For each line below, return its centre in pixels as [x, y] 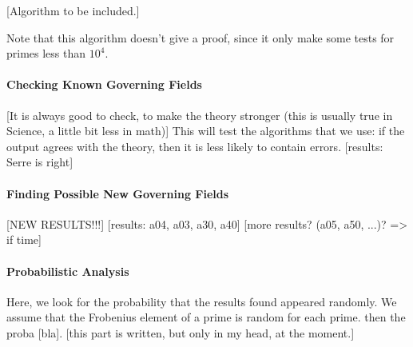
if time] [24, 239]
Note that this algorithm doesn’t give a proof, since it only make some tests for [201, 37]
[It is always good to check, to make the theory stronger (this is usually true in [200, 115]
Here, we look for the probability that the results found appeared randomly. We [202, 301]
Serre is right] [40, 162]
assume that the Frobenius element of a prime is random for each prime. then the [206, 317]
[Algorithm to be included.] [73, 10]
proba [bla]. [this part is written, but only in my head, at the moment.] [181, 332]
